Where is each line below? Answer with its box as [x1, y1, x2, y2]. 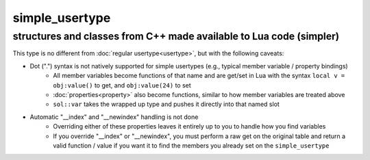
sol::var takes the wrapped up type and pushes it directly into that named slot [53, 100, 280, 109]
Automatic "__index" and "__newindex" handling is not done [29, 113, 199, 121]
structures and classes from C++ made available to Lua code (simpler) [12, 30, 340, 42]
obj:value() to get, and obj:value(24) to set [53, 81, 191, 89]
